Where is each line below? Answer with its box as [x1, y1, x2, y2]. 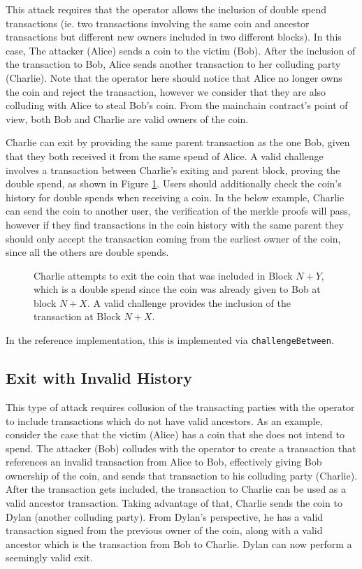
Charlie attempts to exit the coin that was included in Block [34, 268, 293, 282]
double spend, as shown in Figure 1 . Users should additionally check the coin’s [6, 176, 342, 191]
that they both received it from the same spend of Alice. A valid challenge [6, 148, 324, 163]
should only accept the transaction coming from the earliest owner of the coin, [6, 231, 341, 245]
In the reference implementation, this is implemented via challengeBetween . [6, 333, 334, 347]
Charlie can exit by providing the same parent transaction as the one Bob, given [6, 135, 350, 150]
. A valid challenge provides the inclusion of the [87, 295, 291, 310]
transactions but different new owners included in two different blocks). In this [6, 29, 342, 44]
